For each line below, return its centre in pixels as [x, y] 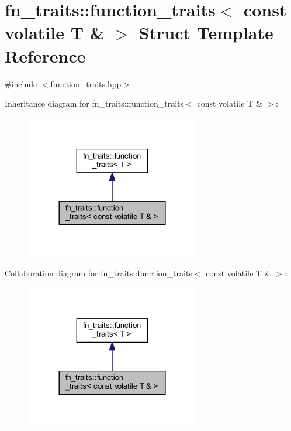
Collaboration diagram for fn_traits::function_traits [98, 273]
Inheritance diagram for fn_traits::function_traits [94, 103]
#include [21, 83]
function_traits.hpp [86, 83]
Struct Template [206, 33]
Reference [45, 55]
